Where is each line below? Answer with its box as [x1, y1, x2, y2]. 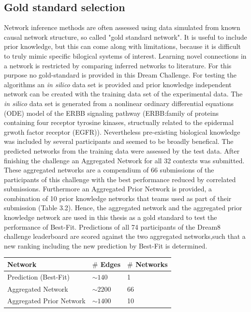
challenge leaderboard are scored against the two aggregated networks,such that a [4, 231, 246, 241]
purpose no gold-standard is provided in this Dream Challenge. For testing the [4, 70, 236, 80]
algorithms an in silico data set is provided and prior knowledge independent [4, 79, 232, 89]
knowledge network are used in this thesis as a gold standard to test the [4, 212, 217, 222]
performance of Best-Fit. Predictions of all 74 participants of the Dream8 [4, 221, 221, 232]
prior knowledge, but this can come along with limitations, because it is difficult [4, 41, 241, 51]
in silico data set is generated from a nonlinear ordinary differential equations [4, 98, 234, 108]
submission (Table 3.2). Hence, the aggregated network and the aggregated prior [4, 203, 242, 213]
